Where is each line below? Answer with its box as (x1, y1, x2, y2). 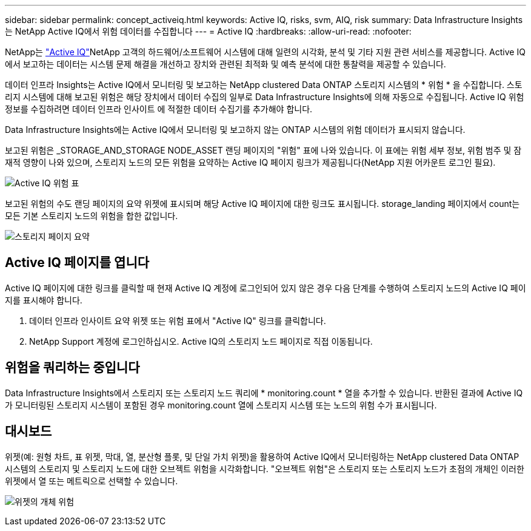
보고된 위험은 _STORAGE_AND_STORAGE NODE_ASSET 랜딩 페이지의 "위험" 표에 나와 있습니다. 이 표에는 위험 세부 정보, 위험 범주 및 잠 (5, 145, 522, 155)
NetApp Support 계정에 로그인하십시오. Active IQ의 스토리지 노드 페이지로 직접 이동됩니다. (29, 336, 373, 347)
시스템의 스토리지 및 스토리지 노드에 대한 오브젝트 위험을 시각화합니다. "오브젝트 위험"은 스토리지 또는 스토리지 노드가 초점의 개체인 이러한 (5, 463, 524, 474)
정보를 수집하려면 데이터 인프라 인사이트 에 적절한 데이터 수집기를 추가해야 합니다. (5, 104, 313, 114)
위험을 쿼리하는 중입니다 (5, 360, 140, 376)
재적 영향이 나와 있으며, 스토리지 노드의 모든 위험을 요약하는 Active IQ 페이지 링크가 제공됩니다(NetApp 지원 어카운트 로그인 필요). (5, 157, 496, 167)
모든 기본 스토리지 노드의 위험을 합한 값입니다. (5, 211, 178, 221)
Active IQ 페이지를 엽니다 (5, 255, 150, 271)
